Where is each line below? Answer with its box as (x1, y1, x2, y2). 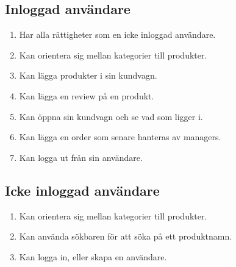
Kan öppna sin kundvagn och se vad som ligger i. (19, 110, 203, 123)
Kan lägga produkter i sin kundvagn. (19, 69, 157, 82)
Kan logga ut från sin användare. (19, 151, 143, 163)
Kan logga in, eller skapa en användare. (19, 250, 167, 263)
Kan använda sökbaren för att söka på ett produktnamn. (19, 230, 232, 243)
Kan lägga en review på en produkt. (19, 89, 154, 102)
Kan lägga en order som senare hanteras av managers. (19, 130, 221, 143)
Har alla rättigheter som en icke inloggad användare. (19, 28, 216, 41)
